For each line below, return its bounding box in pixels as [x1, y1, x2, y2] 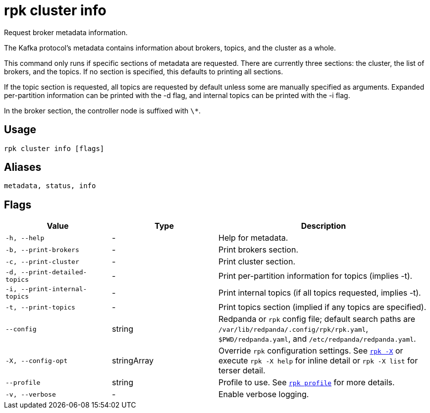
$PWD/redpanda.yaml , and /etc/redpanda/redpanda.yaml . [218, 334, 416, 344]
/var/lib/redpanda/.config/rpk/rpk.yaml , [218, 324, 369, 334]
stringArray [112, 356, 154, 366]
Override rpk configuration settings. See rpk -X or [218, 346, 403, 356]
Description [301, 221, 346, 231]
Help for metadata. [218, 233, 288, 243]
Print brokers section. [218, 245, 299, 255]
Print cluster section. [218, 257, 295, 267]
